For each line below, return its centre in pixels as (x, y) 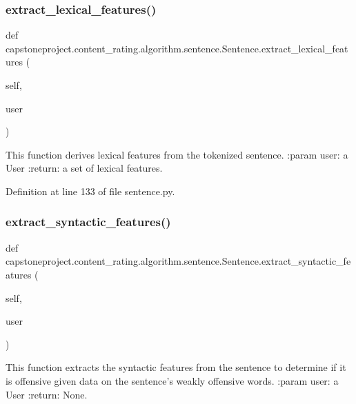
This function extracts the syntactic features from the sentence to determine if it (176, 367)
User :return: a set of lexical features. (84, 168)
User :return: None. (47, 394)
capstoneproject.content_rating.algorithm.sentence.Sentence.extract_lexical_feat (177, 48)
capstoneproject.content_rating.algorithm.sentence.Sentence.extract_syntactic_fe (178, 261)
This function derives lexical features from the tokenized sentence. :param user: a (177, 154)
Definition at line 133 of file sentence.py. (90, 191)
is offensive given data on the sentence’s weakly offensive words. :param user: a (172, 380)
